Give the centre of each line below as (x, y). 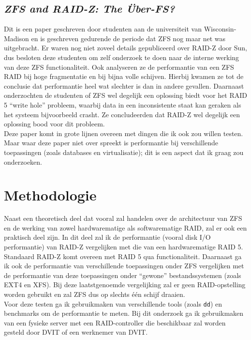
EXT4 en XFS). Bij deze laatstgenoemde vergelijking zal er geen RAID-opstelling (125, 285)
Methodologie (50, 195)
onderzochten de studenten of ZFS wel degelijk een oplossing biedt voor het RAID (125, 95)
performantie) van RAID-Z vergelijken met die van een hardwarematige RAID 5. (124, 247)
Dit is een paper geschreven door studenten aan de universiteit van (103, 29)
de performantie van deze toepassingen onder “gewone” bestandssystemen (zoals (123, 275)
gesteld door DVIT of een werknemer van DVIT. (76, 332)
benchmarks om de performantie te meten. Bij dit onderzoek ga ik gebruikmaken (124, 313)
